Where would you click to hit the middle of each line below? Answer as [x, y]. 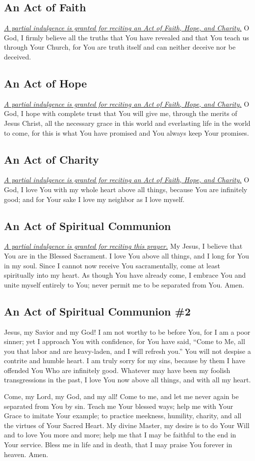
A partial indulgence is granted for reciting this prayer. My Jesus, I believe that [123, 246]
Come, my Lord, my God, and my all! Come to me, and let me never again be [121, 396]
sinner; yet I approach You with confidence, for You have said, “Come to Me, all [125, 341]
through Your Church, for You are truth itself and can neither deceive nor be [120, 47]
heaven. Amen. [26, 454]
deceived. [18, 56]
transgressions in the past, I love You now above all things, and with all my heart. [127, 380]
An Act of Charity [51, 159]
